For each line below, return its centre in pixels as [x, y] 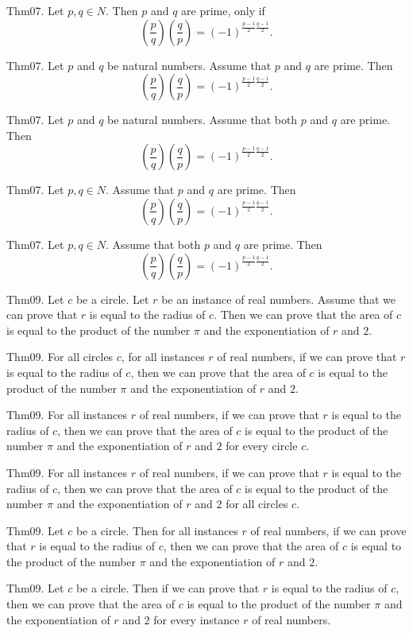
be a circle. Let [112, 299]
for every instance [197, 619]
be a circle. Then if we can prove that [168, 588]
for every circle [262, 446]
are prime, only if [223, 10]
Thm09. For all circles [60, 357]
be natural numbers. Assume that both [203, 120]
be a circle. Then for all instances [157, 530]
